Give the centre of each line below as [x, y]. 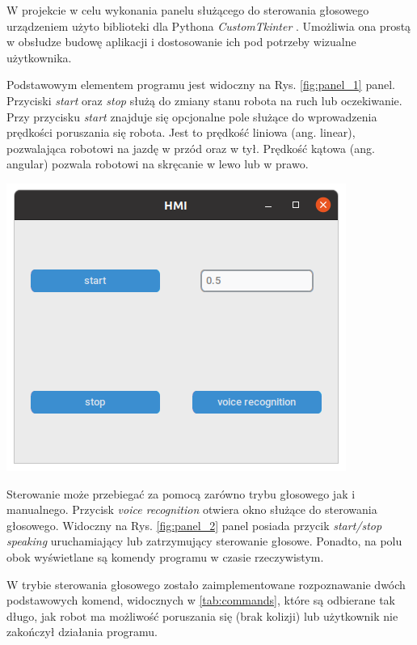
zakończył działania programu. [82, 632]
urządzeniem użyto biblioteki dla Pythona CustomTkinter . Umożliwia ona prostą [209, 25]
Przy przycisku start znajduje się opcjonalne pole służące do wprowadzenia [192, 116]
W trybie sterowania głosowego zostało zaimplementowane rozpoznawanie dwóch [206, 584]
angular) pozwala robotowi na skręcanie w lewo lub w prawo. [158, 164]
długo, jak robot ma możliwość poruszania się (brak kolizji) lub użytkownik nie [202, 615]
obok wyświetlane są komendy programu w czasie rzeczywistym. [165, 556]
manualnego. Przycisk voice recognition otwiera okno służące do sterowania [192, 509]
